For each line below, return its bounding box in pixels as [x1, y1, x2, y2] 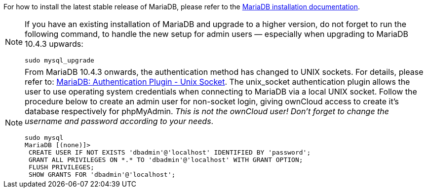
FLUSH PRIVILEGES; [28, 163, 94, 171]
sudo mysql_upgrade [25, 57, 94, 64]
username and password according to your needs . [25, 116, 214, 126]
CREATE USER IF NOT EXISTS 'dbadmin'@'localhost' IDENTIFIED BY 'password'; [28, 149, 311, 156]
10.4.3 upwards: [25, 39, 83, 49]
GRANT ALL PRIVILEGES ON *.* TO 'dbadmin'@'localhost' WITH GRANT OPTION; [28, 156, 303, 163]
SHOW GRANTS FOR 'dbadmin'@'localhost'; [28, 171, 176, 178]
